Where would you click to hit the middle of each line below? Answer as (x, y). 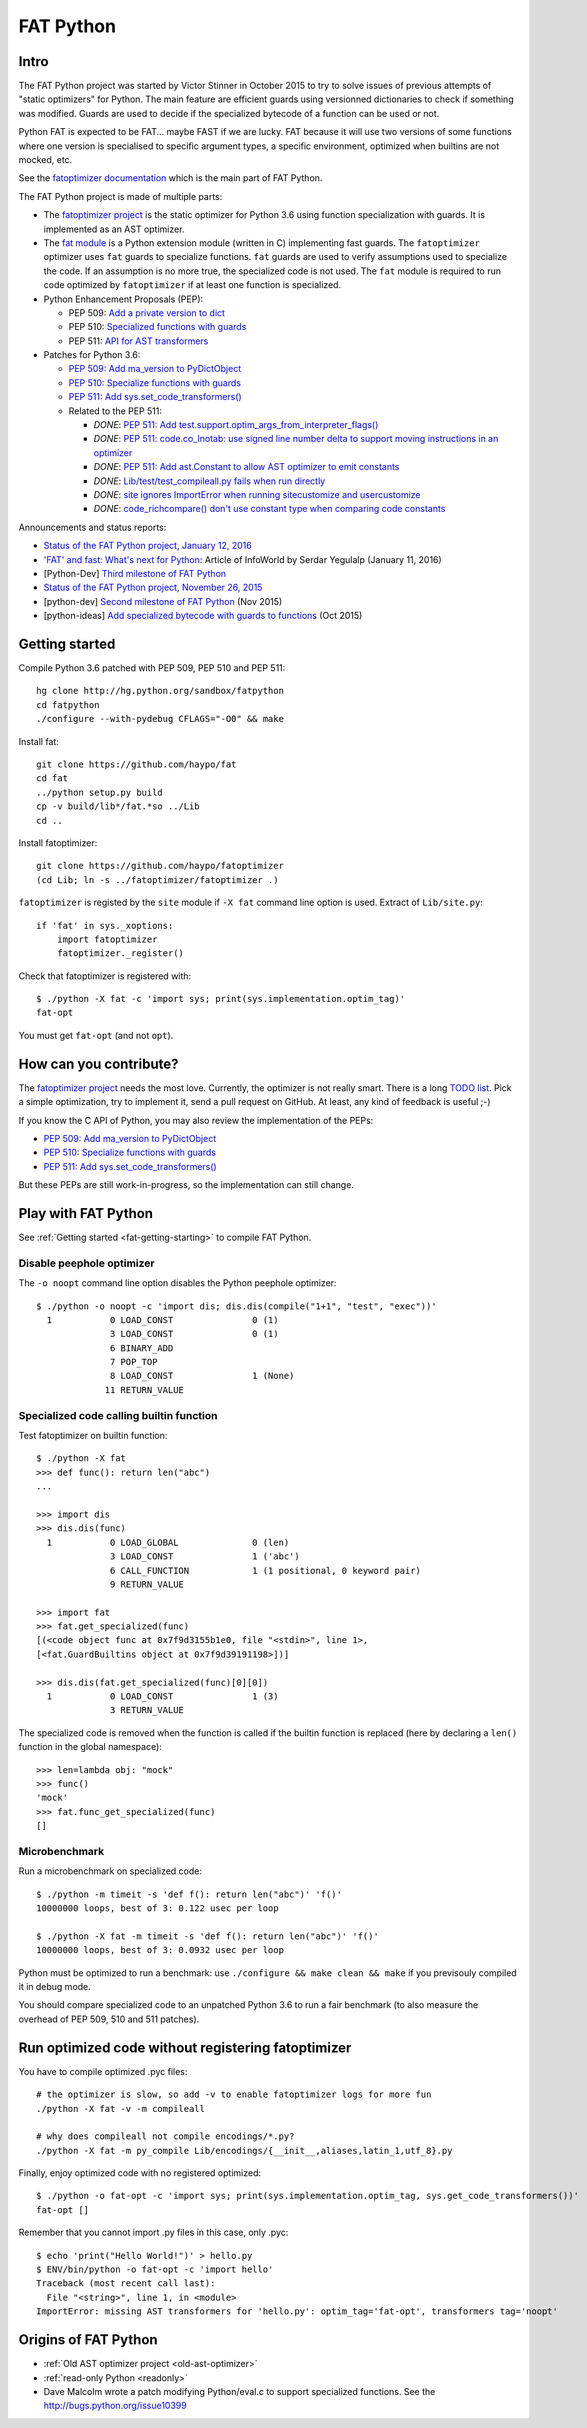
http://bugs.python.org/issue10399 (115, 2406)
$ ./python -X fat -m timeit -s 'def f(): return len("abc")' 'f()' (207, 1936)
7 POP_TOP (134, 1362)
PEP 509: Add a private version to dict (146, 312)
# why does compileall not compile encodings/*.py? (165, 2136)
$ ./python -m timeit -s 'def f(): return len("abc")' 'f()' (189, 1894)
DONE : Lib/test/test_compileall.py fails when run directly (209, 481)
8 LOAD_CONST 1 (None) (202, 1376)
